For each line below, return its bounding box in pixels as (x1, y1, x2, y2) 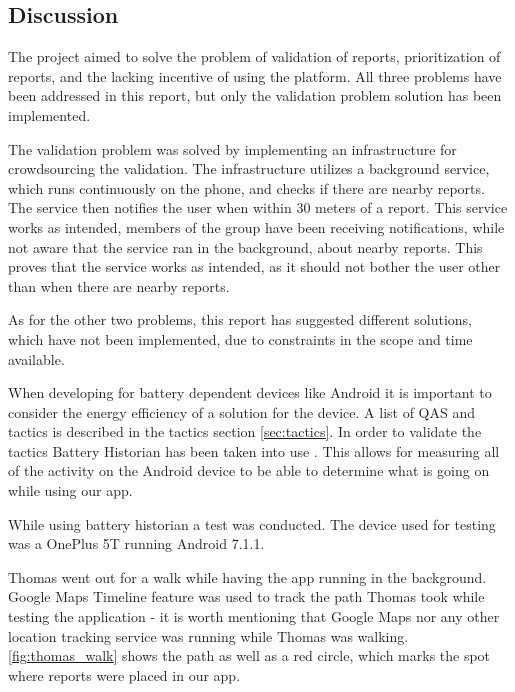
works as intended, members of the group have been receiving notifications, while (8, 216, 505, 237)
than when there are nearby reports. (8, 275, 230, 296)
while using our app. (8, 480, 133, 501)
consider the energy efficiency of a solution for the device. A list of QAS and (8, 401, 475, 422)
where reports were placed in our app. (8, 664, 241, 685)
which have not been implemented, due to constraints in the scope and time (8, 328, 473, 349)
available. (8, 348, 65, 369)
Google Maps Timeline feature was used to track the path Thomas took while (8, 586, 485, 607)
